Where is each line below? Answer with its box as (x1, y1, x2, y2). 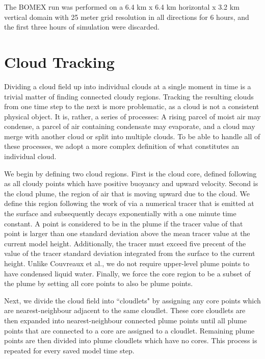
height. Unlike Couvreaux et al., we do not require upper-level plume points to (4, 258, 250, 268)
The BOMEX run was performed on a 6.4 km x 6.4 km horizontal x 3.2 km (4, 2, 240, 12)
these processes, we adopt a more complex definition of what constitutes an (4, 141, 239, 151)
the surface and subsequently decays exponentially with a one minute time (4, 208, 236, 219)
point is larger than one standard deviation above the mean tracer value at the (4, 228, 250, 239)
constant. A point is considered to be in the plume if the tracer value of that (4, 218, 243, 228)
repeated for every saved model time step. (4, 345, 135, 355)
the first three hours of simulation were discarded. (4, 21, 160, 32)
